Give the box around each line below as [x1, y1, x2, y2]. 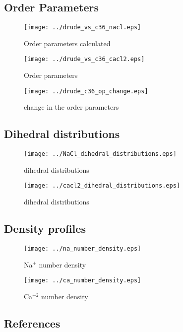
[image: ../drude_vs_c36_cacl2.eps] [24, 56, 145, 63]
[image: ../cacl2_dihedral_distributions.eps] [24, 182, 180, 190]
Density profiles [4, 221, 86, 236]
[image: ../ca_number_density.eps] [24, 277, 141, 284]
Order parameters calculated [24, 38, 111, 48]
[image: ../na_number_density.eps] [24, 245, 141, 252]
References [4, 315, 61, 331]
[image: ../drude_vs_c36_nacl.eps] [24, 24, 141, 31]
